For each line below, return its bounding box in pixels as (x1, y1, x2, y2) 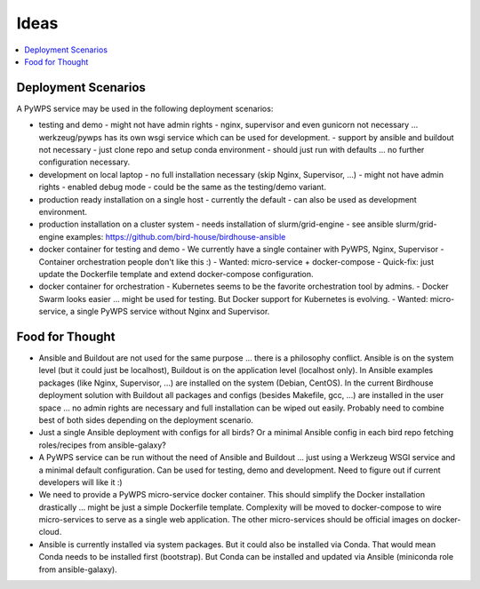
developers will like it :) (38, 476, 124, 488)
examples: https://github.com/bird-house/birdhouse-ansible (65, 231, 286, 242)
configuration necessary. (38, 156, 131, 168)
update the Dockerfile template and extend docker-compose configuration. (38, 268, 315, 279)
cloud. (38, 527, 62, 537)
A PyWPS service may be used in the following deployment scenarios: (16, 103, 274, 114)
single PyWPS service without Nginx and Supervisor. (76, 306, 270, 317)
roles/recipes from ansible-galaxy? (38, 440, 166, 450)
